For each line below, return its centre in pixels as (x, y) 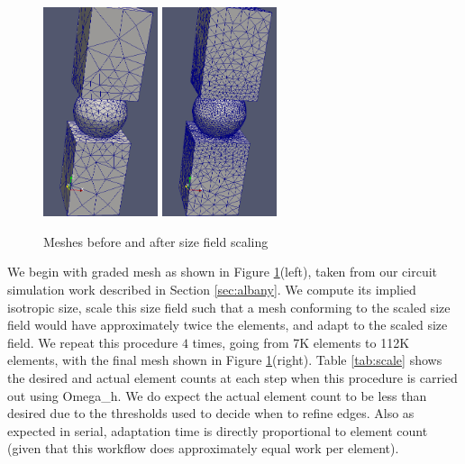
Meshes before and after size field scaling (156, 241)
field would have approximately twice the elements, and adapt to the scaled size (228, 325)
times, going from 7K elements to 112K (301, 342)
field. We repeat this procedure (93, 342)
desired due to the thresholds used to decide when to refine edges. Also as (211, 413)
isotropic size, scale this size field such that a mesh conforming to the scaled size (229, 307)
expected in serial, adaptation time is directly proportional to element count (218, 430)
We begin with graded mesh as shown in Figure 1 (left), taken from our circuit (223, 272)
